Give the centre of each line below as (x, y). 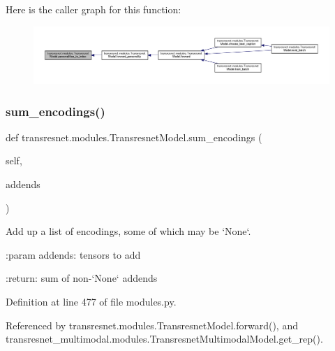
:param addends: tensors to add (73, 254)
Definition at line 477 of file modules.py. (91, 301)
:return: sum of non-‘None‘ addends (82, 278)
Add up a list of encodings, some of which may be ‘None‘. (128, 231)
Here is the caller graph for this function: (94, 9)
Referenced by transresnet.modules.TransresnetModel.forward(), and (152, 325)
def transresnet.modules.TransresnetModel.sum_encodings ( (134, 137)
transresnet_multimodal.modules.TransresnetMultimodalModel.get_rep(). (164, 339)
